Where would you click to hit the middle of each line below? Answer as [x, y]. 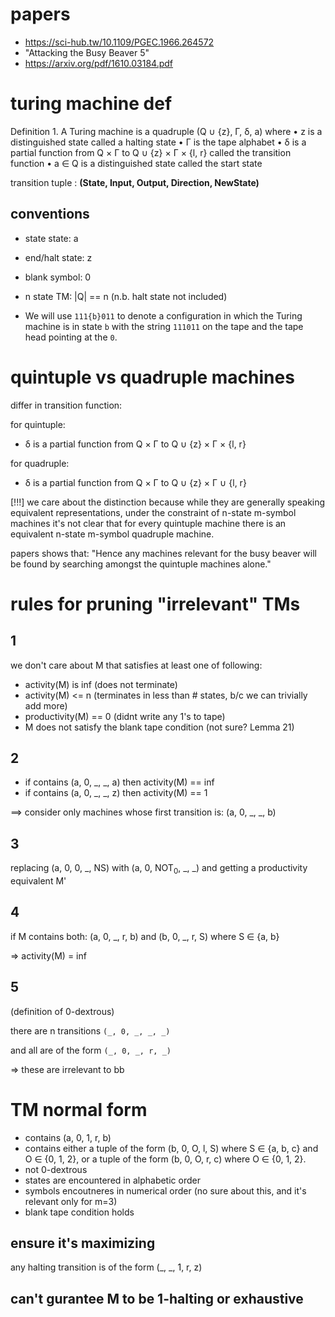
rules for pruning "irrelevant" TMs [155, 604]
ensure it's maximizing [83, 1243]
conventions [50, 214]
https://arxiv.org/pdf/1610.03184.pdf [99, 63]
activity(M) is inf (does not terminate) [101, 684]
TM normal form [79, 1109]
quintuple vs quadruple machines [152, 377]
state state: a [51, 238]
